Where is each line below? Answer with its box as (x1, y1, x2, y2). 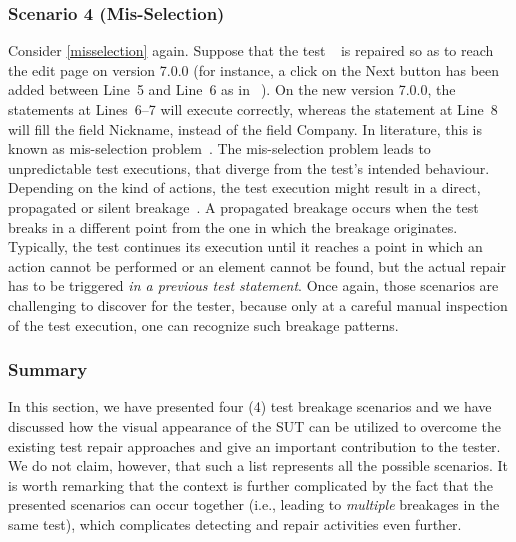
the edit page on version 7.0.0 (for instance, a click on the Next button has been (8, 59, 500, 80)
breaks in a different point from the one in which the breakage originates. (8, 216, 458, 237)
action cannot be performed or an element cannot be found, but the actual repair (8, 255, 507, 276)
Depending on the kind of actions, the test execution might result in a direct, (8, 177, 481, 198)
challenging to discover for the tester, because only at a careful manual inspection (8, 294, 508, 315)
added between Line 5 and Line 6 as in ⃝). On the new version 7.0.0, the (8, 79, 456, 100)
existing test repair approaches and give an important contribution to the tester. (8, 435, 501, 456)
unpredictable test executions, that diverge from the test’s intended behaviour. (8, 157, 490, 178)
